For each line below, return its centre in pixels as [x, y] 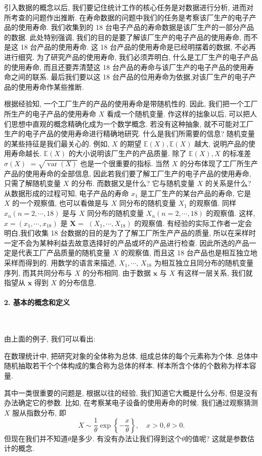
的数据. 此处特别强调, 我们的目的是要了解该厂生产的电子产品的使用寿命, [123, 37]
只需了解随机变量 [32, 183]
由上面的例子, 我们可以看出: [50, 339]
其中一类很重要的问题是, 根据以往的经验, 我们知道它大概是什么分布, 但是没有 [131, 392]
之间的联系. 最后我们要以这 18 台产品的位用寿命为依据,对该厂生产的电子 [130, 77]
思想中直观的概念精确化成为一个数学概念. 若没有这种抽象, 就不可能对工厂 [132, 123]
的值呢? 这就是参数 [216, 438]
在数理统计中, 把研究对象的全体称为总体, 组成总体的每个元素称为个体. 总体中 [131, 355]
